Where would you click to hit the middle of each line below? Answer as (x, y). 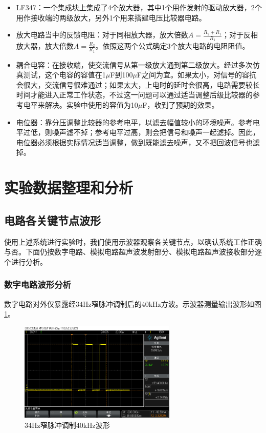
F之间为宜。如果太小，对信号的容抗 (197, 75)
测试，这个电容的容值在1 (64, 75)
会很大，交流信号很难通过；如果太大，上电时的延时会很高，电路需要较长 (138, 84)
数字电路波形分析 (38, 284)
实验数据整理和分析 (69, 188)
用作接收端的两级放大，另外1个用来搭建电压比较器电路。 (111, 17)
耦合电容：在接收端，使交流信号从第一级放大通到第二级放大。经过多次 (134, 64)
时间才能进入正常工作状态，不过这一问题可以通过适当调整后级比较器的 (134, 95)
